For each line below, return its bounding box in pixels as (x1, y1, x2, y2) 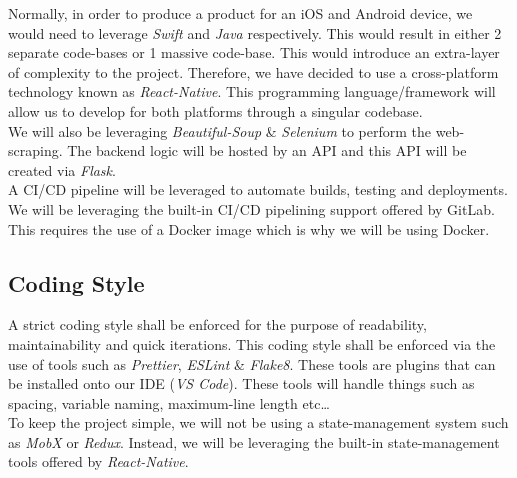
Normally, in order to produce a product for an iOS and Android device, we (8, 3, 473, 23)
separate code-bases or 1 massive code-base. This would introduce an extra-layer (8, 42, 500, 63)
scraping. (8, 140, 63, 161)
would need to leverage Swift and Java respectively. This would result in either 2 (8, 22, 502, 43)
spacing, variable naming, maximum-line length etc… (8, 392, 330, 413)
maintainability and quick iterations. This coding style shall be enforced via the (8, 333, 496, 354)
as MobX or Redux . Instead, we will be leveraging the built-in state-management (8, 431, 500, 452)
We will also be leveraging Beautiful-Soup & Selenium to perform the (8, 120, 432, 141)
